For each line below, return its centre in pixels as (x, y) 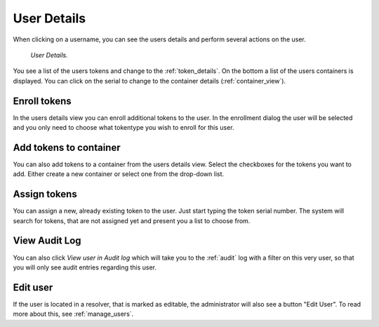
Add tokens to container (67, 147)
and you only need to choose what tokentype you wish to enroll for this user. (124, 128)
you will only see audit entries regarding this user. (85, 267)
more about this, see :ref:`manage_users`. (73, 314)
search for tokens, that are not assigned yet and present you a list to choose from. (132, 220)
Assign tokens (45, 194)
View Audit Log (47, 241)
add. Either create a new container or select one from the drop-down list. (119, 174)
